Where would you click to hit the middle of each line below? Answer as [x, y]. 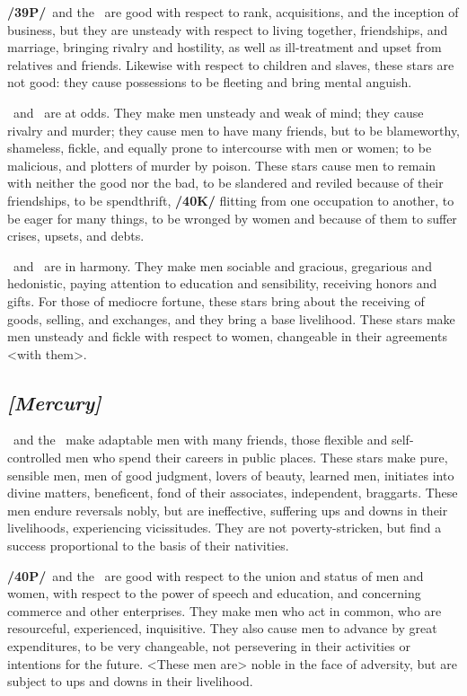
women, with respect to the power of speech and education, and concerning [214, 593]
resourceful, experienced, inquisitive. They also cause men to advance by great [222, 628]
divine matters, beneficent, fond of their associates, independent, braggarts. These [233, 493]
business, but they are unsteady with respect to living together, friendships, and [228, 29]
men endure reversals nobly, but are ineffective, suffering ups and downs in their [228, 510]
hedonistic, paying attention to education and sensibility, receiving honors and [222, 283]
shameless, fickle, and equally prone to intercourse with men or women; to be [220, 148]
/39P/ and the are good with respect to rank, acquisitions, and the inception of [233, 12]
